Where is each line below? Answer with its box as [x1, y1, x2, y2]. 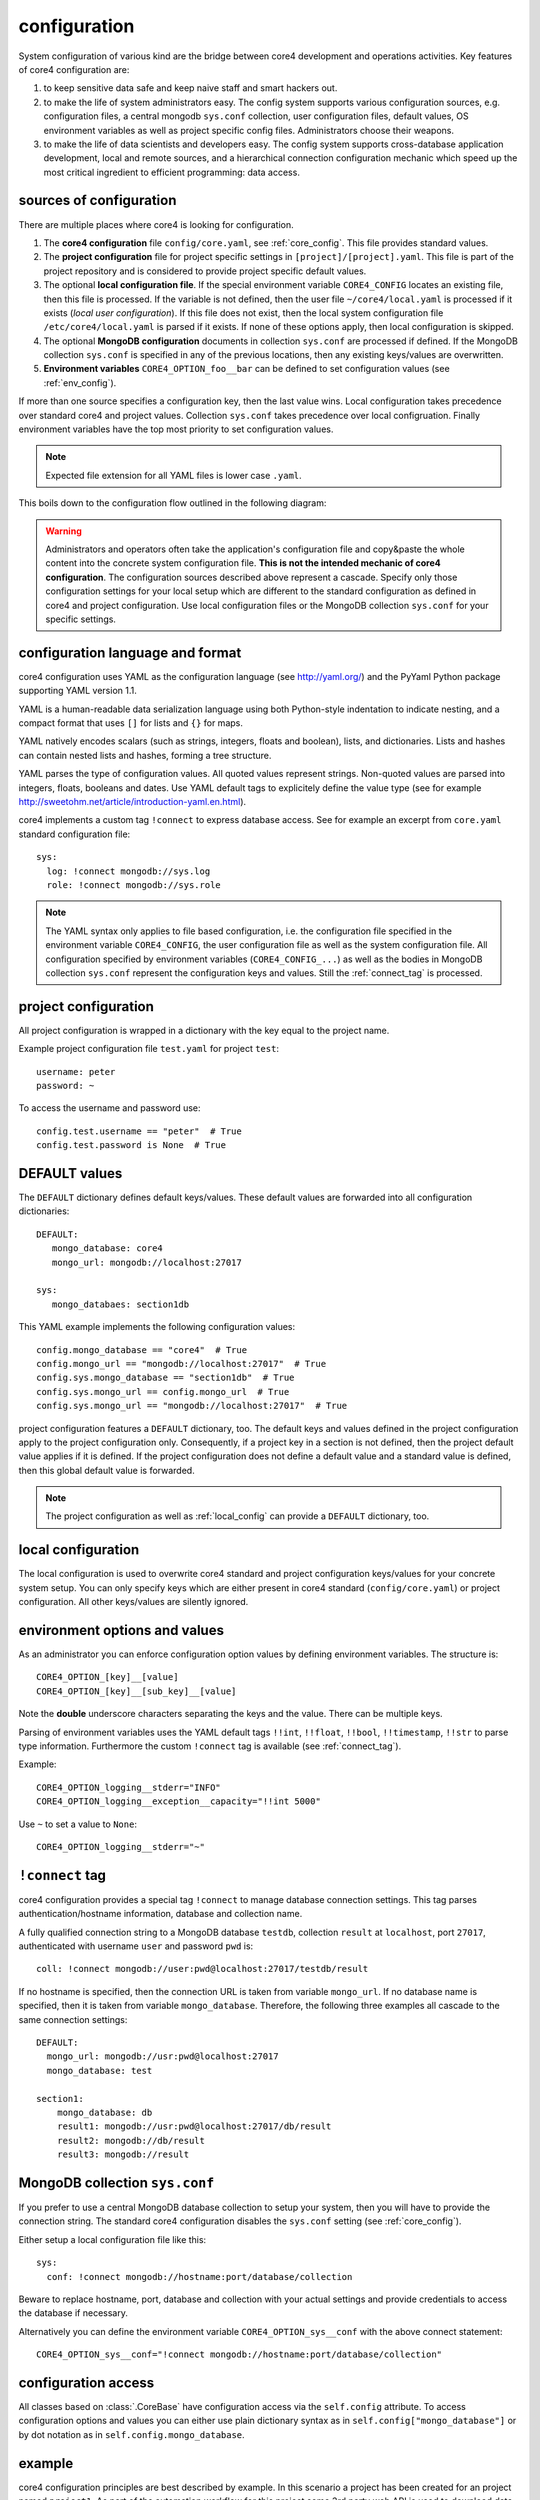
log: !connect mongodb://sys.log [46, 865, 211, 877]
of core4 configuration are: [18, 63, 130, 75]
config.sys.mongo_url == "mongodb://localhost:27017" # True [36, 1400, 348, 1412]
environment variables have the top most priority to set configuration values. [18, 423, 334, 435]
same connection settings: [18, 2013, 128, 2025]
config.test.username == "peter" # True [36, 1125, 242, 1137]
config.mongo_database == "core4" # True [36, 1344, 248, 1355]
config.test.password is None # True [36, 1140, 227, 1151]
